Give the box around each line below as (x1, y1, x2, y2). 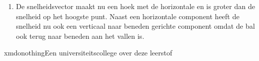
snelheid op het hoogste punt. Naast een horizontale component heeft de (16, 11, 240, 21)
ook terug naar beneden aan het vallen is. (16, 30, 144, 41)
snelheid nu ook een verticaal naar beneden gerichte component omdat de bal (16, 21, 255, 31)
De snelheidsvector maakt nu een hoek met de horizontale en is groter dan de (16, 1, 255, 11)
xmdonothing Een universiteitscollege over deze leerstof (4, 47, 173, 58)
